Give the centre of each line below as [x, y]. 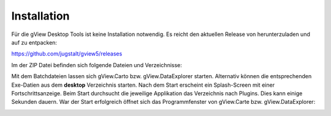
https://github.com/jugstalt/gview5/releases [67, 54]
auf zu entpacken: [34, 42]
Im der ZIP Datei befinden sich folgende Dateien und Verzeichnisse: [97, 65]
